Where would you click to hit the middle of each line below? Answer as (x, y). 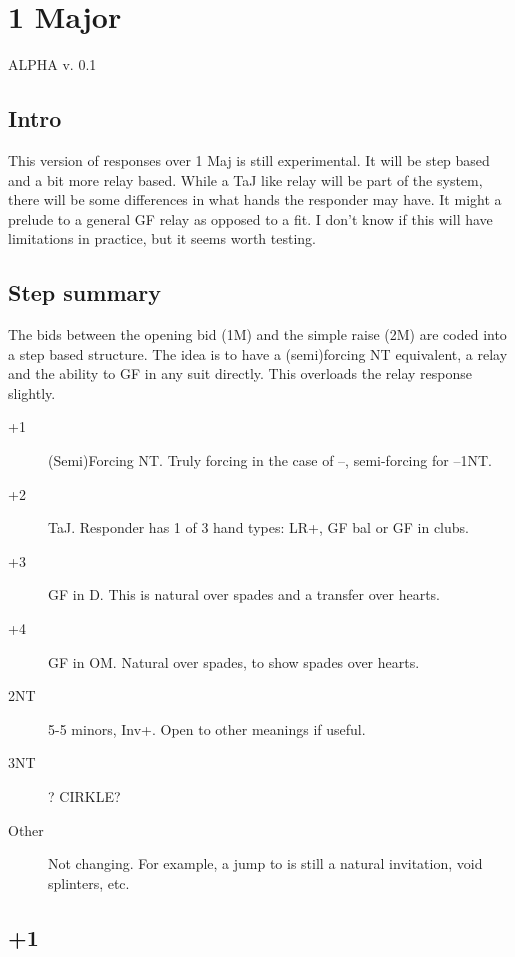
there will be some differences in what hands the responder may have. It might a (255, 199)
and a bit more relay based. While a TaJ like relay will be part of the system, (245, 179)
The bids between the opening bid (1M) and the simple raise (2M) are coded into (257, 334)
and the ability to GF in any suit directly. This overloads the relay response (240, 373)
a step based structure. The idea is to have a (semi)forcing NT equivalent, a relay (258, 353)
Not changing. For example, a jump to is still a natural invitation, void (265, 863)
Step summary (84, 292)
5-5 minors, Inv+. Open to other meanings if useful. (207, 728)
